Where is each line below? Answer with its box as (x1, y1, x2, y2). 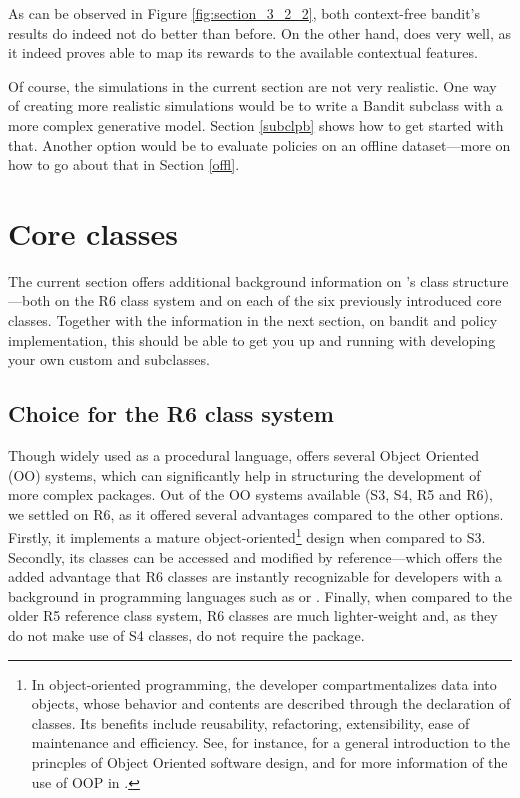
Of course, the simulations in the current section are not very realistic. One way (8, 75, 497, 96)
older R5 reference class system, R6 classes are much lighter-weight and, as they (8, 605, 498, 626)
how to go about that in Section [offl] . (8, 154, 240, 175)
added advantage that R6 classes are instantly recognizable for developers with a (8, 566, 502, 587)
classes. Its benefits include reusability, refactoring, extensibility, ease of (31, 712, 470, 733)
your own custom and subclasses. (8, 349, 210, 370)
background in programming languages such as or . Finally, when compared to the (8, 585, 512, 606)
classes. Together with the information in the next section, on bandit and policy (8, 310, 498, 331)
